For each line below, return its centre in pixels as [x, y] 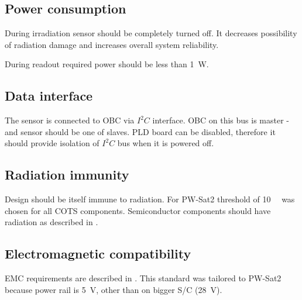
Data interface [49, 96]
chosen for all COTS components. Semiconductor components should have [138, 210]
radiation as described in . [52, 222]
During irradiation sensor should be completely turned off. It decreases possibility [151, 33]
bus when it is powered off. [166, 143]
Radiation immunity [67, 175]
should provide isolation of [52, 143]
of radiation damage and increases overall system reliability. [112, 44]
